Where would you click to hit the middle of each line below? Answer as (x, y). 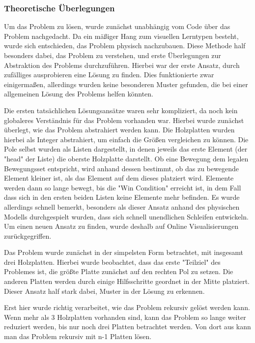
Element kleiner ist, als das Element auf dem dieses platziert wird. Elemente (119, 178)
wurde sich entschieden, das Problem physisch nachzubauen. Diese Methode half (125, 46)
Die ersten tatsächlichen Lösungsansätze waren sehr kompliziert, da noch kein (121, 110)
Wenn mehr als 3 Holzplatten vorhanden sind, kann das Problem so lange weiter (125, 317)
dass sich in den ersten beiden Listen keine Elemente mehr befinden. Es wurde (122, 197)
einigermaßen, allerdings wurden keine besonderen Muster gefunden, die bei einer (126, 84)
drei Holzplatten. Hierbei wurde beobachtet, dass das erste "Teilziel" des (112, 262)
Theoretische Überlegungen (59, 8)
